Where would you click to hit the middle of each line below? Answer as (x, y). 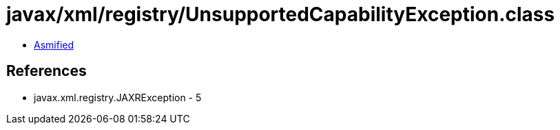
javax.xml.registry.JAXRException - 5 (118, 97)
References (46, 71)
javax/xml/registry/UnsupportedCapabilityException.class (281, 14)
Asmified (54, 44)
